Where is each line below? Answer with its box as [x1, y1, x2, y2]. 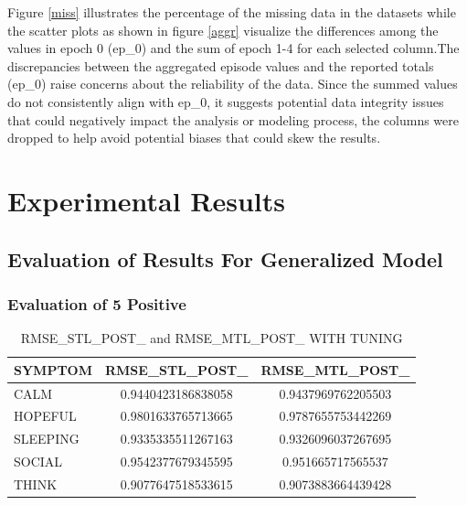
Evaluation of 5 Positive [7, 292, 186, 315]
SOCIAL [14, 452, 63, 471]
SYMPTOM [14, 360, 92, 379]
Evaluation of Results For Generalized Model [7, 244, 443, 273]
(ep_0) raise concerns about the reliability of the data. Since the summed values [7, 74, 458, 93]
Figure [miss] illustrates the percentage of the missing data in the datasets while [7, 3, 456, 21]
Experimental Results [7, 181, 285, 219]
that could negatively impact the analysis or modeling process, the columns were [7, 110, 459, 129]
